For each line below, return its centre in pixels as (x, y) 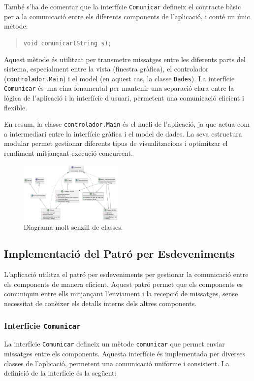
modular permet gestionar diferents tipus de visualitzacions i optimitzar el (116, 143)
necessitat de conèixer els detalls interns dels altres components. (100, 303)
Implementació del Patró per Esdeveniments (119, 254)
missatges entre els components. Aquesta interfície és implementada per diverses (125, 354)
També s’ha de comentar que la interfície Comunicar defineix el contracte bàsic (123, 6)
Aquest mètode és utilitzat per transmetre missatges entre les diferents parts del (125, 59)
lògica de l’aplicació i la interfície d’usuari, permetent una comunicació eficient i (124, 98)
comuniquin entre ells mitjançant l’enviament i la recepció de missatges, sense (121, 294)
